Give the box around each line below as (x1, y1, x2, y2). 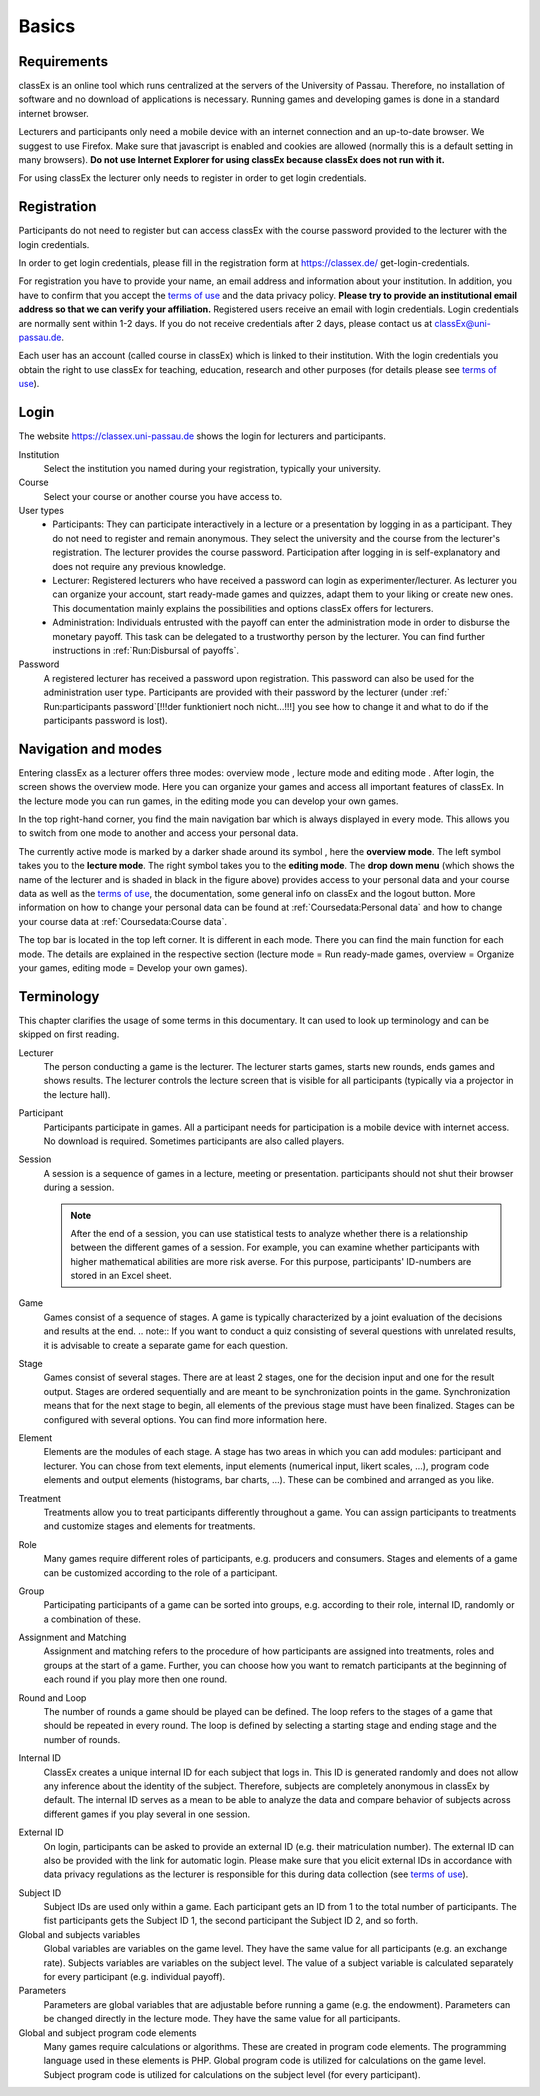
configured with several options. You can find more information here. (43, 1413, 327, 1425)
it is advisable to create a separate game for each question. (43, 1339, 289, 1351)
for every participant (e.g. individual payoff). (43, 1971, 226, 1983)
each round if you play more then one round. (43, 1673, 228, 1685)
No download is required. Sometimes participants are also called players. (43, 1135, 345, 1147)
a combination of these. (43, 1613, 142, 1625)
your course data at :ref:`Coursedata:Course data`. (18, 915, 227, 927)
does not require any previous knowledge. (52, 560, 227, 572)
